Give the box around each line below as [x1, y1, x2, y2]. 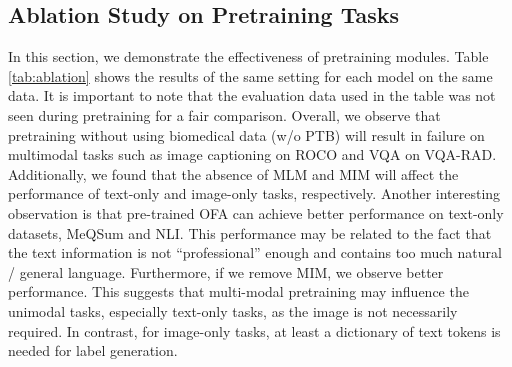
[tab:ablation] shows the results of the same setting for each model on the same [8, 65, 493, 86]
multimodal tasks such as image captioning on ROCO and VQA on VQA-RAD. [8, 144, 497, 165]
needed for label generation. [8, 340, 178, 361]
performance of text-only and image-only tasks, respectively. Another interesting [8, 183, 501, 204]
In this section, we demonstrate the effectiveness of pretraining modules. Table [8, 46, 489, 67]
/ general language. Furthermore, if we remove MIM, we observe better [8, 261, 444, 282]
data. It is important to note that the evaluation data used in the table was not [8, 85, 496, 106]
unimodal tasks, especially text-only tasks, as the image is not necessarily [8, 300, 458, 321]
